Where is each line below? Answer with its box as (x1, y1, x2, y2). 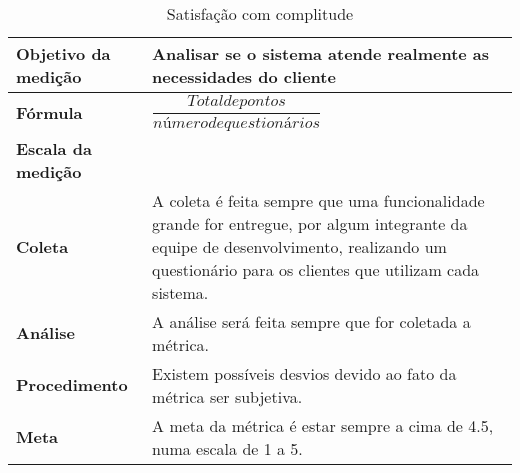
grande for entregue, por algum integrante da (152, 211, 468, 235)
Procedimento (16, 373, 128, 397)
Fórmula (16, 101, 83, 125)
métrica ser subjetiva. (152, 384, 303, 408)
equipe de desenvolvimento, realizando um (152, 234, 447, 258)
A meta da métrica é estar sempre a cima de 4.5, (152, 413, 494, 437)
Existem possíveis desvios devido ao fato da (152, 361, 457, 385)
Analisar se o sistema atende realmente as (152, 42, 490, 65)
